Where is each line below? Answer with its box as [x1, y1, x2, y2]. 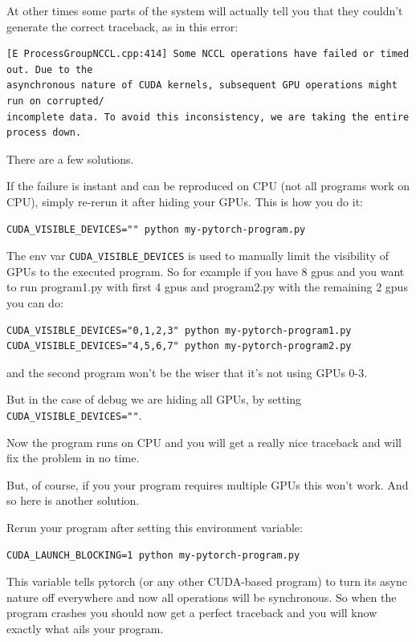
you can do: [6, 294, 63, 311]
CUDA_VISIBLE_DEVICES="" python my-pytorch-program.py [6, 223, 306, 235]
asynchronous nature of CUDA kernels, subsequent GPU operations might [6, 79, 398, 91]
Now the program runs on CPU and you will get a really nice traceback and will [6, 433, 402, 450]
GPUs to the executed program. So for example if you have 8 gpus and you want [6, 262, 405, 279]
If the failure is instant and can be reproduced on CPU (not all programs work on [6, 177, 410, 194]
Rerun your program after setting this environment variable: [6, 518, 303, 535]
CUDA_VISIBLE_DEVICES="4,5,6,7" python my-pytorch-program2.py [6, 340, 352, 352]
